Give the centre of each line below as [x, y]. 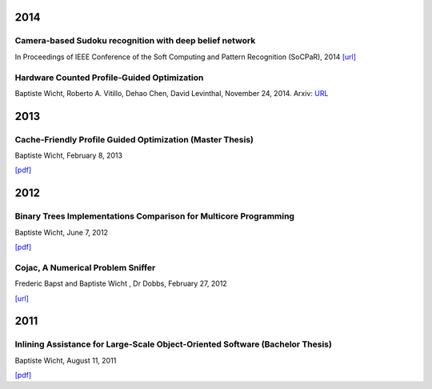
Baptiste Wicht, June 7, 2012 [61, 232]
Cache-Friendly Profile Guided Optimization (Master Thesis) [134, 139]
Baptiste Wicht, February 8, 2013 [69, 155]
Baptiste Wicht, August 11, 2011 [66, 360]
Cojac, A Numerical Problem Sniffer [85, 267]
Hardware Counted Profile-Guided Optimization [109, 78]
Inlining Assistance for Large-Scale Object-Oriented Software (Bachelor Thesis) [173, 344]
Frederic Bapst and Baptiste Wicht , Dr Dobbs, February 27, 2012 [121, 283]
